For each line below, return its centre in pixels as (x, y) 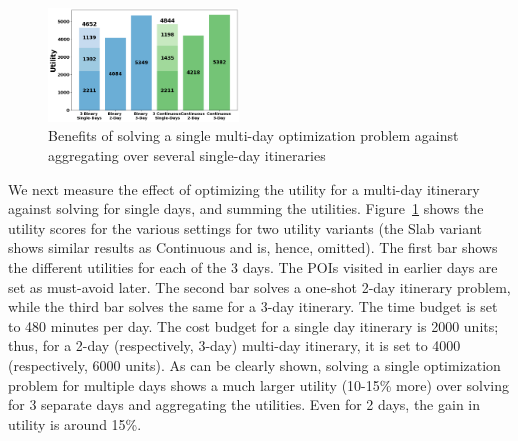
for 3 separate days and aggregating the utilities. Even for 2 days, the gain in (244, 404)
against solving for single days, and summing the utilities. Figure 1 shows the (246, 208)
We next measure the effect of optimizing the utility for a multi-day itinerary (244, 188)
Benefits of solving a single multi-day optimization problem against (253, 135)
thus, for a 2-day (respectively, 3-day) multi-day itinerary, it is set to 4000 (234, 345)
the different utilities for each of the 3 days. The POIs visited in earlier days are (253, 266)
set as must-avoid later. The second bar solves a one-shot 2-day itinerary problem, (259, 286)
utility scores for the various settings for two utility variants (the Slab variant (245, 227)
